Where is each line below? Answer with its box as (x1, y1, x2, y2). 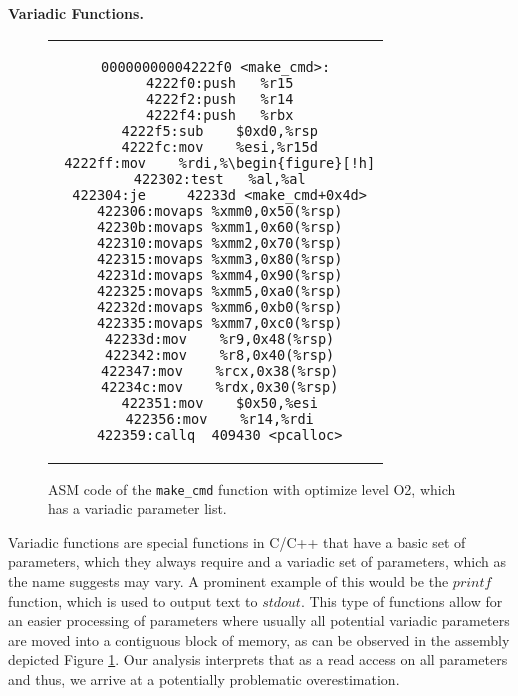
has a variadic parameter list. (48, 498, 227, 519)
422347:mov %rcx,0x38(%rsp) (101, 362, 339, 379)
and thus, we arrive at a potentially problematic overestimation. (8, 669, 400, 689)
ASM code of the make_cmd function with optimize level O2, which (48, 478, 456, 499)
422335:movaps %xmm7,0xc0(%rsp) (96, 314, 343, 331)
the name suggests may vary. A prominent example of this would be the (8, 571, 449, 592)
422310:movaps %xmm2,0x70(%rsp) (96, 234, 343, 251)
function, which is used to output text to (8, 590, 258, 611)
